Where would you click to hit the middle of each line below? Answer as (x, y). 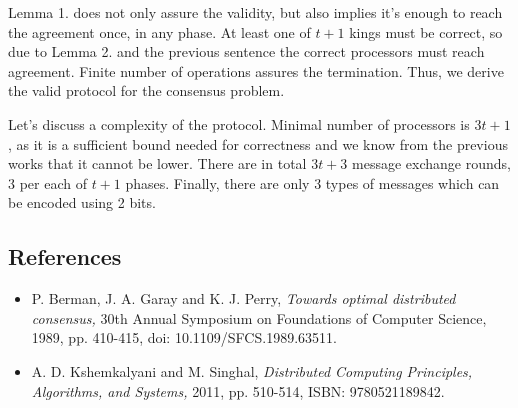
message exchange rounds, (431, 163)
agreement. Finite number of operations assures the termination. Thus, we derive (256, 70)
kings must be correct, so (426, 31)
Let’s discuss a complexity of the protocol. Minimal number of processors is (239, 123)
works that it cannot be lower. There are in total (157, 163)
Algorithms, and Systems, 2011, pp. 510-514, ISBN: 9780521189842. (238, 390)
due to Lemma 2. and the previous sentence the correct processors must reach (246, 51)
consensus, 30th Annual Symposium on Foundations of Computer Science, (259, 317)
